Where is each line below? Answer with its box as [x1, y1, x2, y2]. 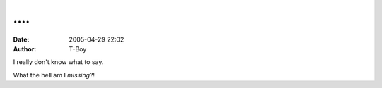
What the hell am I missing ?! [13, 70, 95, 79]
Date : [13, 35, 30, 44]
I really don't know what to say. [13, 58, 104, 66]
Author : [13, 44, 37, 53]
